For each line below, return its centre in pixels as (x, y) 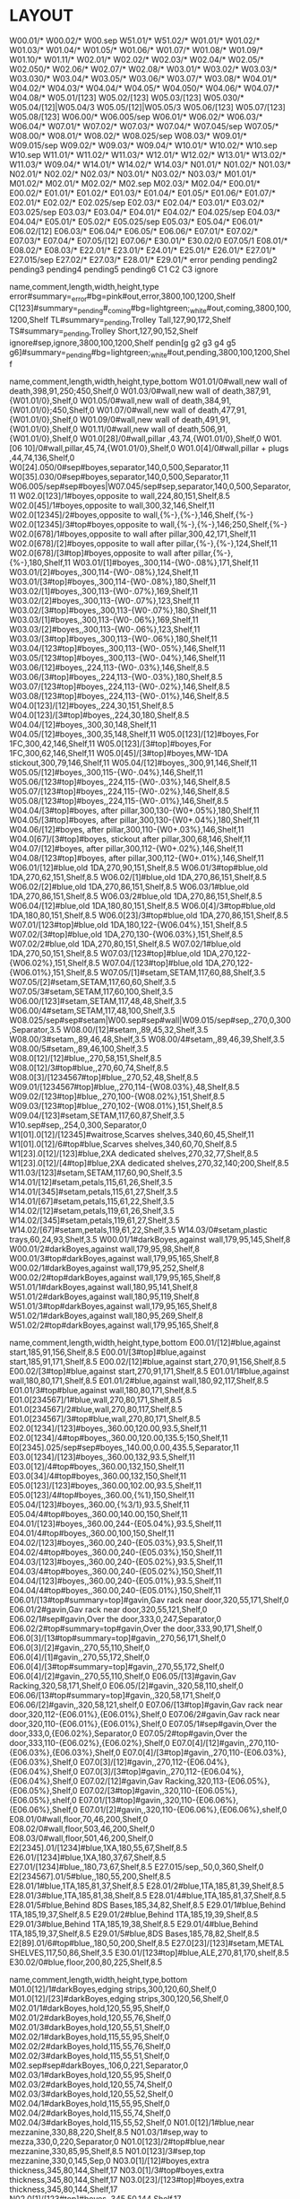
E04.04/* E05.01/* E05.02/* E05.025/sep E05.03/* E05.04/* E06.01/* (137, 222)
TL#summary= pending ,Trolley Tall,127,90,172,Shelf (141, 321)
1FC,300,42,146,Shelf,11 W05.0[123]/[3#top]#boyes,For (111, 743)
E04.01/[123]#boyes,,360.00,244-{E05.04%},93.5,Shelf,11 (116, 1523)
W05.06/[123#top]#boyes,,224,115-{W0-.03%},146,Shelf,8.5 (120, 781)
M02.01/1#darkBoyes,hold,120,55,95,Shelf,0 (90, 2008)
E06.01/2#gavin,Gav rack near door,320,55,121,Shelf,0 (108, 1609)
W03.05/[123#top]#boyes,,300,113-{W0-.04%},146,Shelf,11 (117, 658)
